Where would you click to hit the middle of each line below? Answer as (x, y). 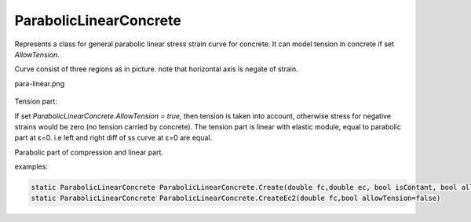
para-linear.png (40, 83)
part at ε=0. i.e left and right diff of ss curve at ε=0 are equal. (113, 138)
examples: (31, 167)
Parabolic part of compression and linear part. (89, 152)
